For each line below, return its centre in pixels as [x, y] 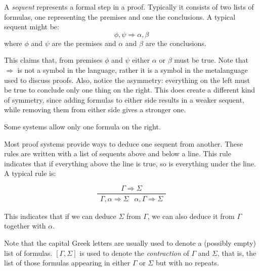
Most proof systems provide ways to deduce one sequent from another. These [123, 143]
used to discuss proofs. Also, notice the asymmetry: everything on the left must [127, 80]
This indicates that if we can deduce [60, 216]
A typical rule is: [30, 173]
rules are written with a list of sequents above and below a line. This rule [118, 153]
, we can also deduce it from [191, 216]
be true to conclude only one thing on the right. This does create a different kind [130, 90]
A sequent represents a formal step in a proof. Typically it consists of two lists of [129, 7]
